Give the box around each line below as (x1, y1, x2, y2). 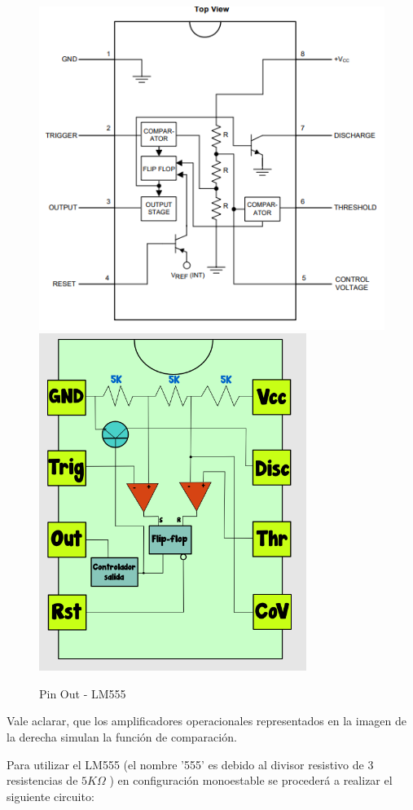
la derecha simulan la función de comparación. (7, 729, 237, 746)
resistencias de (7, 772, 78, 789)
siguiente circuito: (7, 787, 94, 804)
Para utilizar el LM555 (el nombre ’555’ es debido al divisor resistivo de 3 (7, 755, 374, 773)
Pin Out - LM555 (39, 685, 126, 702)
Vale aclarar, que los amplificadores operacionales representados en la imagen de (7, 712, 406, 729)
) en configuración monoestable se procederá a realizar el (109, 772, 393, 789)
